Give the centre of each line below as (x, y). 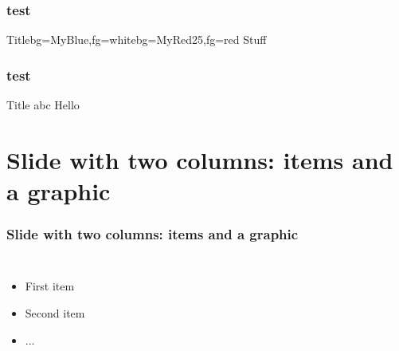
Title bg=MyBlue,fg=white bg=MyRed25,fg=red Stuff (137, 39)
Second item (55, 313)
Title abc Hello (43, 105)
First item (50, 286)
